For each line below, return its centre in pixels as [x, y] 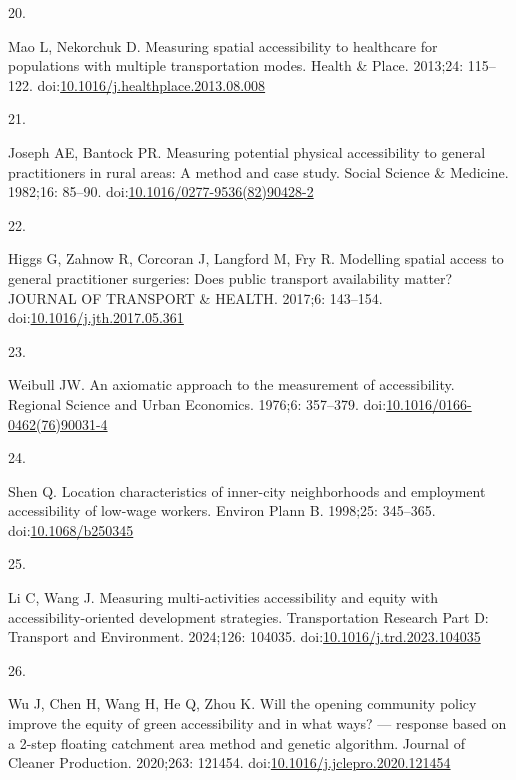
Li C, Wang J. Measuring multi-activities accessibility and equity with [223, 597]
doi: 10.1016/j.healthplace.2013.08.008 [151, 84]
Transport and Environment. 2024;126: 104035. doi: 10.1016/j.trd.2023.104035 [244, 636]
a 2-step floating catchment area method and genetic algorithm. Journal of [236, 742]
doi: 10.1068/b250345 [71, 529]
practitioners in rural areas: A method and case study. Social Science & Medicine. [258, 171]
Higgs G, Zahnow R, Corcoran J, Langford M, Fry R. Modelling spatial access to [256, 258]
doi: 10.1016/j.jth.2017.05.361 [96, 317]
